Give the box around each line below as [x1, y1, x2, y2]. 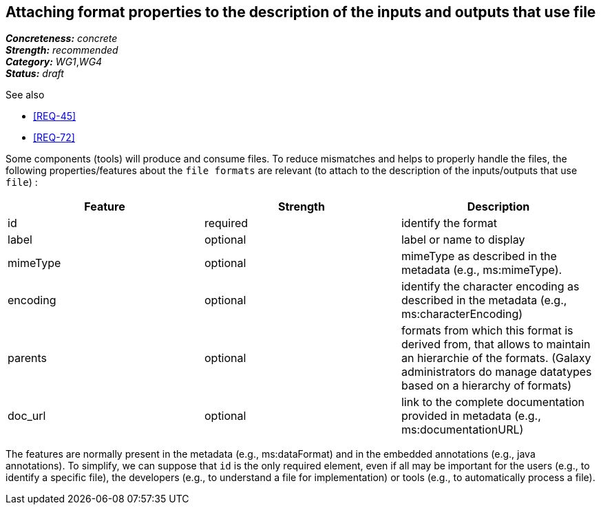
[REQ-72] [33, 131, 75, 144]
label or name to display [401, 233, 525, 247]
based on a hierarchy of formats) [401, 379, 571, 393]
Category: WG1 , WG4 [6, 56, 103, 68]
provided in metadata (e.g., [401, 409, 541, 423]
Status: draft [6, 67, 64, 80]
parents [8, 351, 47, 365]
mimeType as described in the [401, 249, 557, 264]
